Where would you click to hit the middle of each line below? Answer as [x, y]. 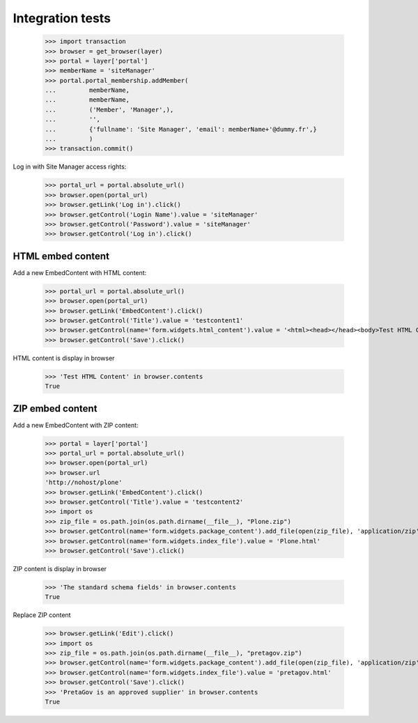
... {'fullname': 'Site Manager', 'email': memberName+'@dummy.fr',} [181, 129]
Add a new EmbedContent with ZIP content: [76, 425]
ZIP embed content [55, 409]
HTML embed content [61, 256]
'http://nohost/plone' [84, 483]
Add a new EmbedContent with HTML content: [80, 272]
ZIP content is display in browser [60, 568]
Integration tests [62, 18]
